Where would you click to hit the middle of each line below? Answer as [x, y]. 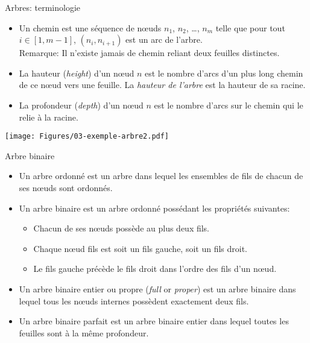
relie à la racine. [49, 117]
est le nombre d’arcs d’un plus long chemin [224, 73]
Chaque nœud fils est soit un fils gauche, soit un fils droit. [141, 248]
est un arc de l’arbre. [164, 39]
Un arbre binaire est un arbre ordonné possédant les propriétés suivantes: [154, 208]
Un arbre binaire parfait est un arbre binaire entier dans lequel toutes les [154, 321]
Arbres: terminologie [43, 7]
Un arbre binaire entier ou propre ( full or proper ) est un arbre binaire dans [157, 288]
